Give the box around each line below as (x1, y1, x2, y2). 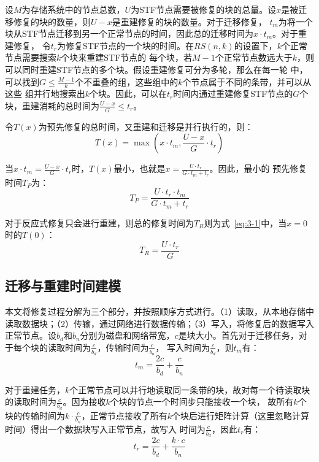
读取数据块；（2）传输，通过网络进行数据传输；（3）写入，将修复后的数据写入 (5, 317, 314, 329)
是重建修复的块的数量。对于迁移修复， (112, 15, 267, 28)
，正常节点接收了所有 (81, 409, 167, 422)
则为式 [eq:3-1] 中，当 (204, 216, 287, 229)
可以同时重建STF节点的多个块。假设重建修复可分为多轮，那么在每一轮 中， (5, 63, 308, 75)
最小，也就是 (113, 162, 166, 175)
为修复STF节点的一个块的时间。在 (56, 39, 194, 52)
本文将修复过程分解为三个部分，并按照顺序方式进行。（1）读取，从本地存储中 (5, 305, 314, 318)
